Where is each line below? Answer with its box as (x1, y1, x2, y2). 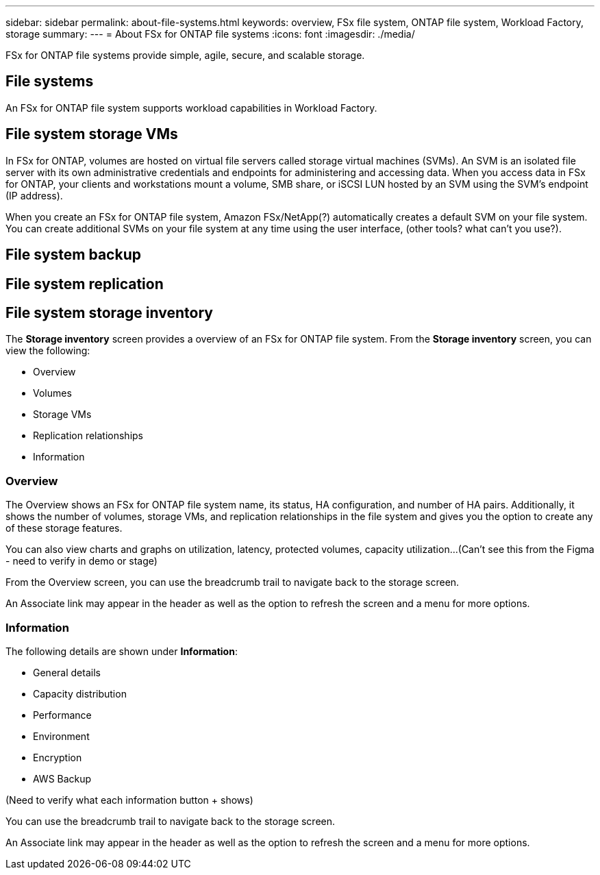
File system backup (5, 246, 141, 264)
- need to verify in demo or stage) (5, 555, 158, 567)
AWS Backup (33, 772, 92, 785)
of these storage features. (5, 522, 123, 534)
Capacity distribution (33, 687, 127, 700)
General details (33, 666, 101, 678)
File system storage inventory (5, 304, 213, 321)
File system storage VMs (5, 125, 178, 143)
